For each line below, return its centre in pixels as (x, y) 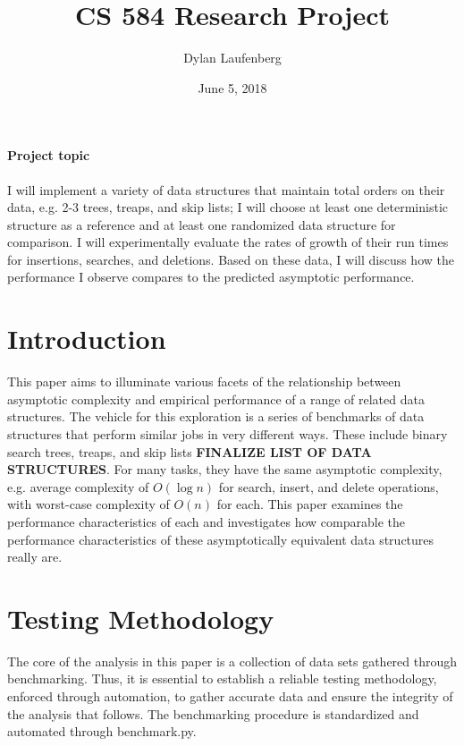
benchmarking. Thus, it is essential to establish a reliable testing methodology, (222, 678)
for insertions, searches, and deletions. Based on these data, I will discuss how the (231, 259)
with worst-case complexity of (89, 504)
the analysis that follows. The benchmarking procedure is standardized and (213, 713)
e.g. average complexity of (78, 486)
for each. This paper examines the (310, 504)
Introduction (87, 339)
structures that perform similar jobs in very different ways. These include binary (228, 433)
